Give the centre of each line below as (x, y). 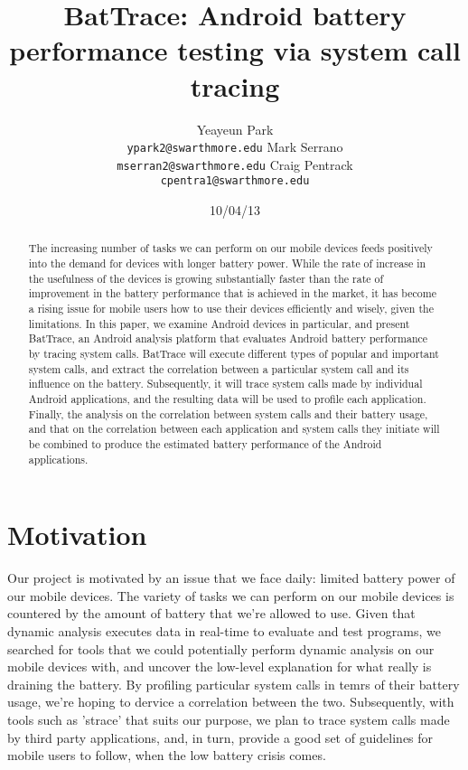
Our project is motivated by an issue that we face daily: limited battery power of (231, 578)
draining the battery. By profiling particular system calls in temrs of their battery (234, 684)
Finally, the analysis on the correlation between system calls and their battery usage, (228, 413)
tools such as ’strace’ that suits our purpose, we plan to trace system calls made (229, 719)
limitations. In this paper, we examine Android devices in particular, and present (219, 323)
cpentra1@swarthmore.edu (235, 181)
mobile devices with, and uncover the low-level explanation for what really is (220, 667)
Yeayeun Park (235, 129)
